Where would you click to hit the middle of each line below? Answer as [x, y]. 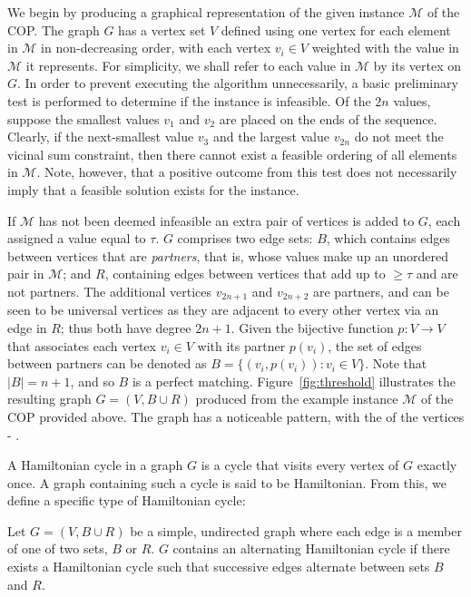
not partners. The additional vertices [110, 291]
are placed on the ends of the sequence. [328, 118]
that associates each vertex [82, 345]
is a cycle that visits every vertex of [300, 465]
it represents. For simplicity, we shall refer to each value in [188, 65]
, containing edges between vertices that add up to [245, 274]
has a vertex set [162, 29]
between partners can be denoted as [107, 363]
